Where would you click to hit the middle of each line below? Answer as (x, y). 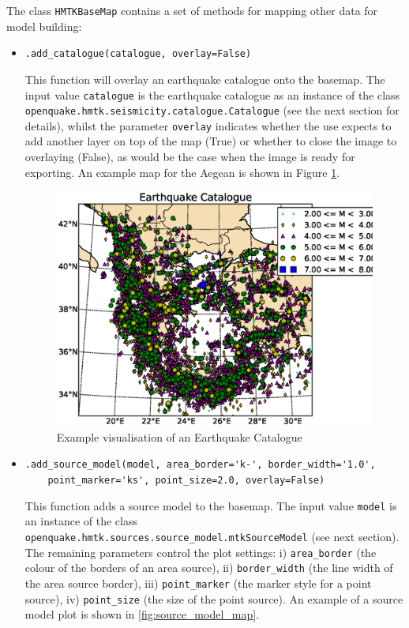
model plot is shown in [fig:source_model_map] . (142, 614)
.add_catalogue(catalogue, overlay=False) (138, 54)
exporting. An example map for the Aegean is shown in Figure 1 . (182, 172)
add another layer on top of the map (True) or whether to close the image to (211, 141)
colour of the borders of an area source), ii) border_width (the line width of (209, 568)
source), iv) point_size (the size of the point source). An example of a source (214, 598)
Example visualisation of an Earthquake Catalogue (179, 436)
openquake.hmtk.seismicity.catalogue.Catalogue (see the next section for (212, 110)
